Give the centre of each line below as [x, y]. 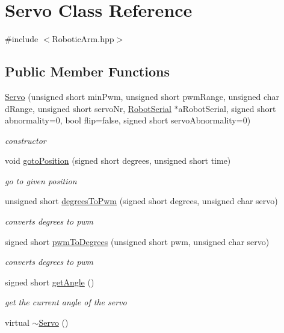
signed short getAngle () [50, 282]
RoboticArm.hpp [83, 39]
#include [22, 39]
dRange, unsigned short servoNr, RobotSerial [88, 108]
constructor [26, 140]
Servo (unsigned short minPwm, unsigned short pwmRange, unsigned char [142, 96]
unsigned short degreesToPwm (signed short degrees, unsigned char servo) [141, 201]
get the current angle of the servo [66, 302]
